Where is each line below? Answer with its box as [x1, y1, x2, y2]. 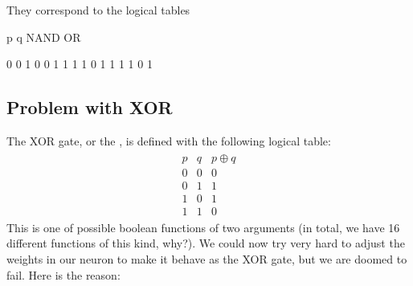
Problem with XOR [6, 95, 173, 120]
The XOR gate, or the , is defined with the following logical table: [6, 132, 331, 149]
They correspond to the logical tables [6, 2, 190, 18]
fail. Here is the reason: [6, 266, 121, 283]
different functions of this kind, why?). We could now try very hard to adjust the [6, 235, 405, 251]
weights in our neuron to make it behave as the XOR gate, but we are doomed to [6, 250, 407, 267]
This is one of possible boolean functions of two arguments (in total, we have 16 [6, 219, 400, 235]
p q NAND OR [6, 28, 81, 45]
